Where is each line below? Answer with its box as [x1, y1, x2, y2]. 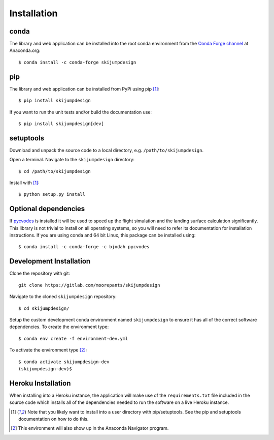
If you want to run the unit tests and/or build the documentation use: [9, 109, 152, 115]
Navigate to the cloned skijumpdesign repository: [9, 294, 117, 300]
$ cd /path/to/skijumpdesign [18, 168, 91, 174]
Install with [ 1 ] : [9, 180, 40, 186]
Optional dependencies [9, 204, 85, 213]
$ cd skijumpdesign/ [18, 305, 70, 311]
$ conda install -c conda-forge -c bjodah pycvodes [18, 244, 150, 250]
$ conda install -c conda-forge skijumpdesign [18, 59, 136, 65]
